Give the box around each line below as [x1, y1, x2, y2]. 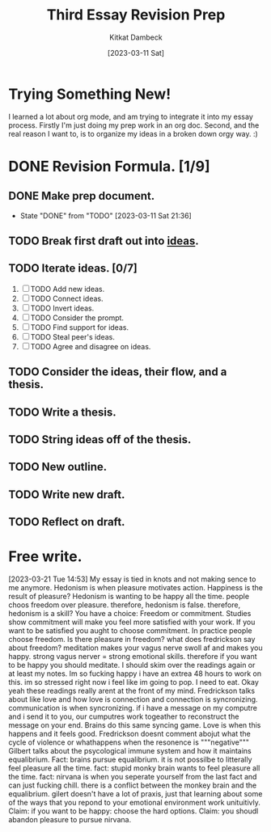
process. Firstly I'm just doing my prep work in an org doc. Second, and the [8, 120, 260, 130]
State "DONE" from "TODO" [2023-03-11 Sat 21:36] [19, 210, 192, 220]
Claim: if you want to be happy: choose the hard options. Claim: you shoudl [8, 806, 259, 816]
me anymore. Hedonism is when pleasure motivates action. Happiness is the [8, 583, 263, 593]
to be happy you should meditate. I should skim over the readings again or [8, 661, 256, 670]
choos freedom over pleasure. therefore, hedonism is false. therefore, [8, 600, 241, 610]
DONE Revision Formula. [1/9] [8, 157, 210, 175]
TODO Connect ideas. [30, 294, 104, 303]
